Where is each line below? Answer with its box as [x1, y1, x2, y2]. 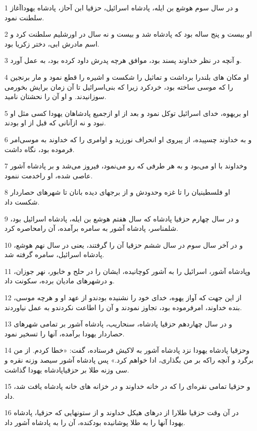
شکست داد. [4, 196, 40, 207]
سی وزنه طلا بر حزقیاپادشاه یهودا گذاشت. [4, 364, 129, 375]
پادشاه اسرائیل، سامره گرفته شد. [4, 249, 104, 260]
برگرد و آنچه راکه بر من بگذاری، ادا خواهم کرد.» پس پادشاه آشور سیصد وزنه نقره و [4, 355, 254, 365]
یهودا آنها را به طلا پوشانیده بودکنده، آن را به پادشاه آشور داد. [4, 417, 185, 427]
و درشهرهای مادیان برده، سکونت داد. [4, 275, 115, 286]
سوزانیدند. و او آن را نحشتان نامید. [4, 91, 106, 102]
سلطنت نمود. [4, 12, 44, 22]
